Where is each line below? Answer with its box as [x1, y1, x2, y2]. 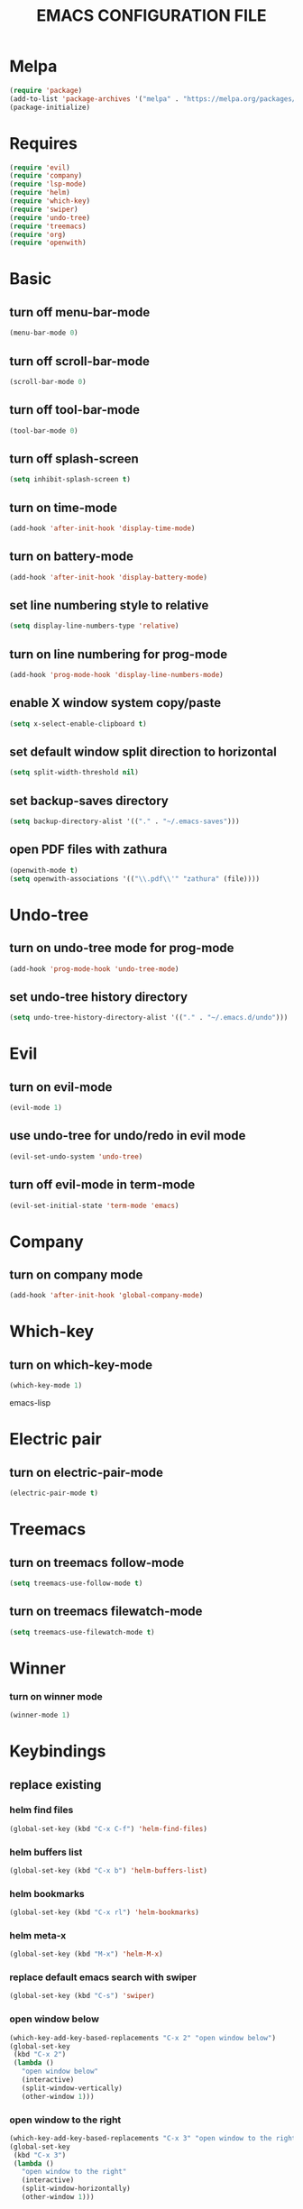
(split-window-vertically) [21, 2084, 124, 2093]
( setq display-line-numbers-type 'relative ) [9, 621, 179, 631]
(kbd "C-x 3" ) [13, 2150, 67, 2159]
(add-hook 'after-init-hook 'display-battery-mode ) [9, 573, 207, 582]
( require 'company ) [9, 171, 83, 180]
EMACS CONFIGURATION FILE [36, 5, 267, 26]
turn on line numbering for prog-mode [9, 646, 228, 662]
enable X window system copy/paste [9, 695, 222, 710]
